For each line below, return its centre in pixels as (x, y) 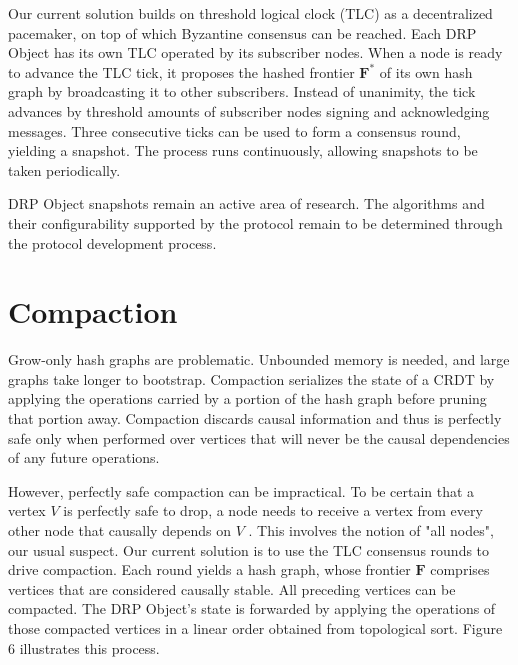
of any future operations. (84, 457)
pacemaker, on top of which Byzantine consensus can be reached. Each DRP (242, 32)
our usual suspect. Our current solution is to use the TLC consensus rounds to (249, 549)
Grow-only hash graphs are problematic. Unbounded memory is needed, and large (259, 359)
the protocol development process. (112, 242)
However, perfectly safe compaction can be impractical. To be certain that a (241, 490)
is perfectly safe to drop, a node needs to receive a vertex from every (273, 510)
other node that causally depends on (120, 530)
